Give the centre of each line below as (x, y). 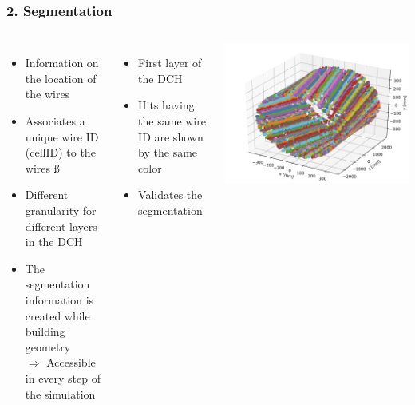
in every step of (63, 377)
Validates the (170, 195)
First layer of (170, 63)
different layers (61, 226)
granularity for (61, 210)
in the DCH (54, 242)
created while (57, 315)
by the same (168, 152)
